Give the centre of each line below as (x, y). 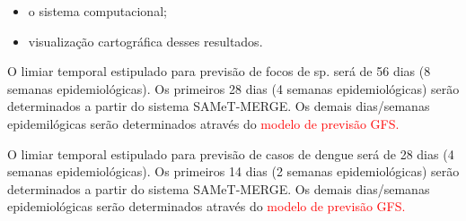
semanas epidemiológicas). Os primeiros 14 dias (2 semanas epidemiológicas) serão (233, 171)
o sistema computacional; (97, 11)
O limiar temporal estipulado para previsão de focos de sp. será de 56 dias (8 (219, 71)
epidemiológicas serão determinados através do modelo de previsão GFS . (207, 206)
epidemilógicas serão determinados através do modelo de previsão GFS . (203, 123)
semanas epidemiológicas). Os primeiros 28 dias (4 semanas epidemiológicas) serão (233, 88)
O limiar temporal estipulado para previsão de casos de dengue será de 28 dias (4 (231, 153)
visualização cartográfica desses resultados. (145, 41)
